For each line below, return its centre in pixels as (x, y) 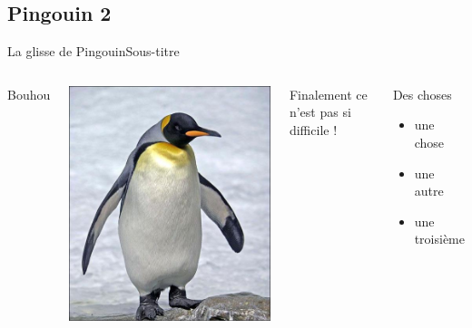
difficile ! (313, 129)
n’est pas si (320, 112)
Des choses (422, 94)
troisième (439, 239)
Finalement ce (328, 94)
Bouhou (29, 94)
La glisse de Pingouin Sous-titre (93, 51)
